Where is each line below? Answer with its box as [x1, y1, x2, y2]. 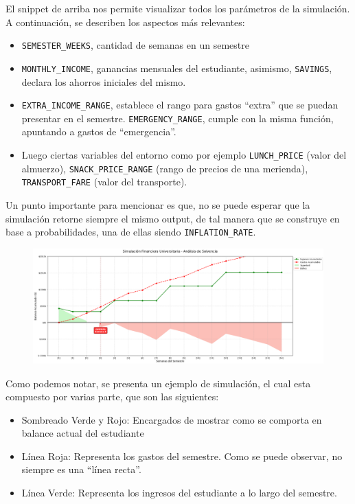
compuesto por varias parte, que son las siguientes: [5, 389, 219, 404]
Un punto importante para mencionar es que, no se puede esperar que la [5, 197, 310, 211]
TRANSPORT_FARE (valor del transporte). [21, 174, 187, 189]
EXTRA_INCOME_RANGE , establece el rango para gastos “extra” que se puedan [21, 98, 339, 112]
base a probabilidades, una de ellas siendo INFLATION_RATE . [5, 225, 256, 239]
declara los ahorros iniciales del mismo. [21, 74, 186, 89]
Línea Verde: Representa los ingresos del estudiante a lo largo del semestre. [21, 485, 337, 500]
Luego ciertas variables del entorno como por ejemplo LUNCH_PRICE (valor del [21, 148, 347, 161]
